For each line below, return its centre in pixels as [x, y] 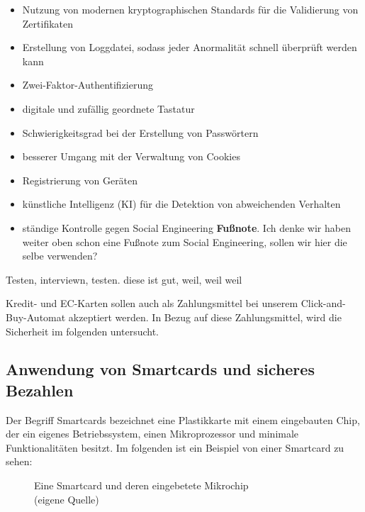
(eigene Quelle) [67, 499]
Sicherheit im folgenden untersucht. [83, 331]
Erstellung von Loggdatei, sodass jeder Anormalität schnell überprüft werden [190, 47]
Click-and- [323, 303]
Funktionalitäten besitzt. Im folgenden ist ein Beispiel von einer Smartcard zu [175, 447]
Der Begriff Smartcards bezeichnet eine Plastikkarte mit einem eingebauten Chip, [183, 419]
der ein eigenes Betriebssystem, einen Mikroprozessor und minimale [152, 434]
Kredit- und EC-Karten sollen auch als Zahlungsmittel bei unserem [152, 303]
